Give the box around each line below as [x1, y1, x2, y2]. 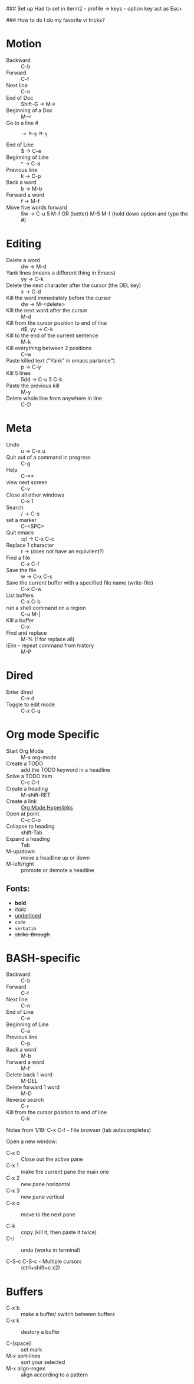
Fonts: [6, 884, 30, 894]
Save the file [6, 566, 37, 573]
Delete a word [6, 256, 40, 263]
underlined [14, 912, 41, 919]
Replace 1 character [6, 541, 54, 549]
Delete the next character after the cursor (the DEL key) [6, 282, 142, 289]
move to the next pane [21, 1211, 75, 1218]
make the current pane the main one [21, 1168, 109, 1176]
